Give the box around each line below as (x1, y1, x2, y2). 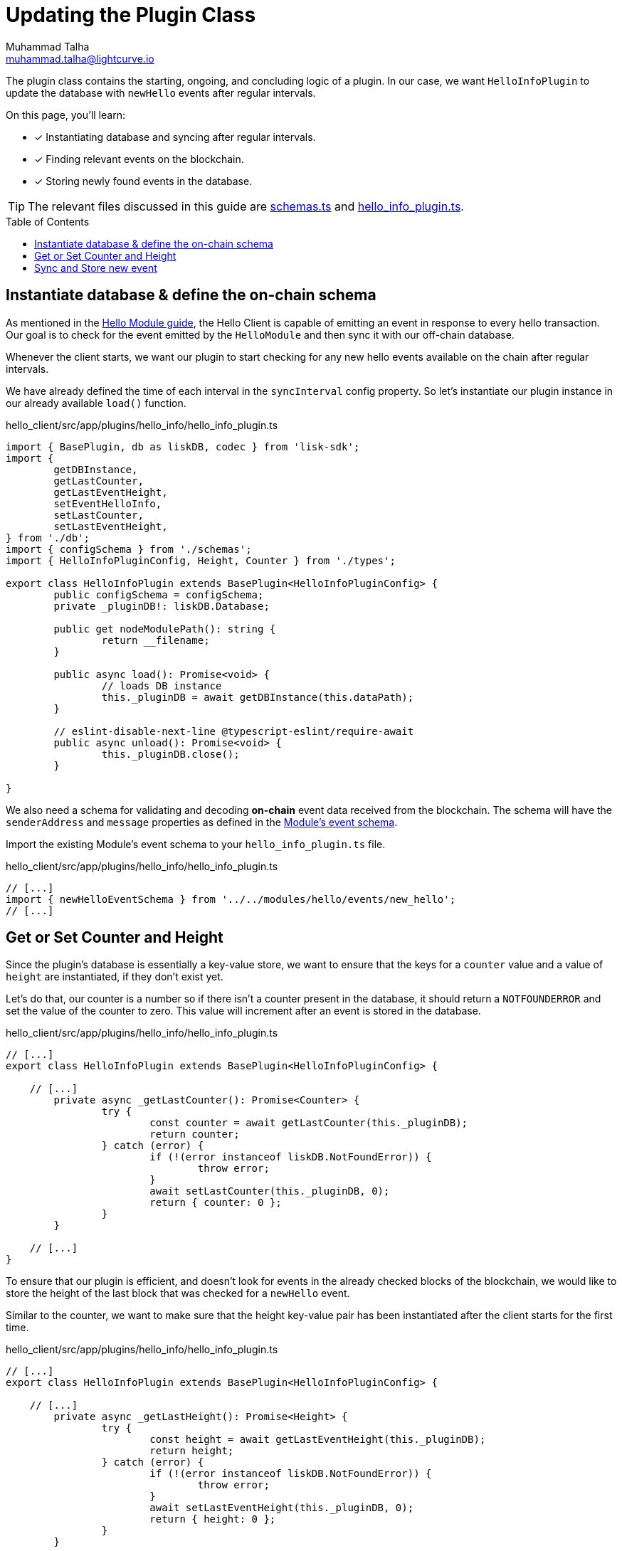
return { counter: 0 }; (149, 1197, 282, 1209)
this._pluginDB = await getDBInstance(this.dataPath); (101, 691, 414, 703)
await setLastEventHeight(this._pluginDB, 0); (149, 1502, 414, 1514)
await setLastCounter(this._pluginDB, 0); (149, 1185, 390, 1197)
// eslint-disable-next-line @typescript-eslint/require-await (53, 725, 414, 737)
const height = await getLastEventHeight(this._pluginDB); (149, 1434, 486, 1446)
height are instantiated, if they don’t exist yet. (6, 970, 223, 983)
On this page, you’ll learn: (6, 108, 125, 121)
